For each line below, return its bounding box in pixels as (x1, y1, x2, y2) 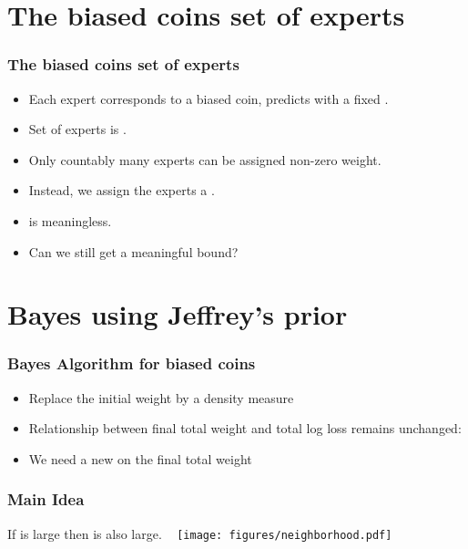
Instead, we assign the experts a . (28, 181, 215, 200)
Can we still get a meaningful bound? (28, 242, 239, 261)
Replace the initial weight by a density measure (28, 388, 294, 407)
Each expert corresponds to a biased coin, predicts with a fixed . (28, 88, 389, 108)
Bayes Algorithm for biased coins (7, 352, 256, 375)
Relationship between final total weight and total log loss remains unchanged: (28, 419, 462, 438)
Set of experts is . (28, 119, 127, 139)
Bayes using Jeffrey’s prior (7, 295, 348, 333)
